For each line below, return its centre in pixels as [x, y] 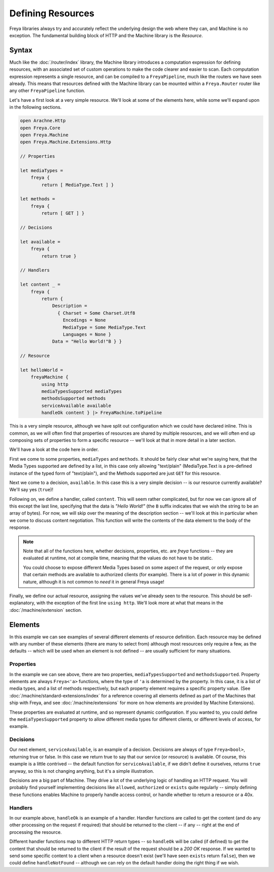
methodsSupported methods [74, 399]
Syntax [21, 50]
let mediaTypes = [42, 170]
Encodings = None [84, 320]
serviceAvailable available [76, 405]
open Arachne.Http [43, 121]
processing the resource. [36, 832]
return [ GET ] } [63, 213]
